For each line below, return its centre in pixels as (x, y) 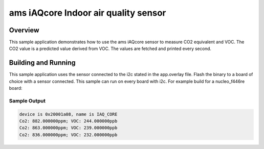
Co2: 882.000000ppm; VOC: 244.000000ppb (68, 121)
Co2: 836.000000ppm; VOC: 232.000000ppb (68, 135)
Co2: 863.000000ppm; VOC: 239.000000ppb (68, 128)
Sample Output (27, 100)
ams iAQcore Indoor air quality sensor (88, 13)
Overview (24, 30)
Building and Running (42, 63)
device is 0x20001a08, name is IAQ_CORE (68, 114)
